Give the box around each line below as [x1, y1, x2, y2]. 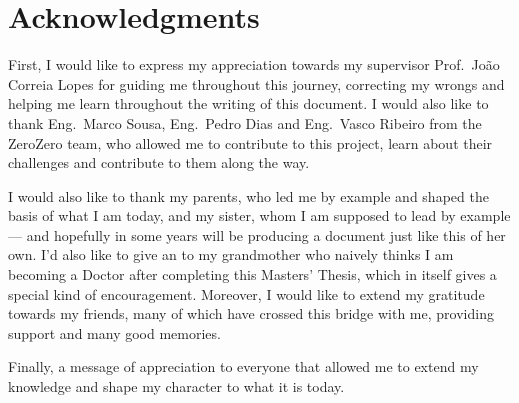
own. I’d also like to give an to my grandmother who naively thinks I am [8, 244, 454, 265]
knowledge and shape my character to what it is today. [8, 376, 345, 397]
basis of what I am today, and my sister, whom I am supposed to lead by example [8, 205, 511, 226]
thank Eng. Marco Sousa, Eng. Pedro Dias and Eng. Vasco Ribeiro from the [8, 112, 482, 133]
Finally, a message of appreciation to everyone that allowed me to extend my [8, 356, 479, 377]
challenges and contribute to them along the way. [8, 152, 310, 173]
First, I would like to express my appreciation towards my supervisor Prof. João [8, 54, 500, 75]
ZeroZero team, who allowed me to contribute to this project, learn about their [8, 132, 493, 153]
